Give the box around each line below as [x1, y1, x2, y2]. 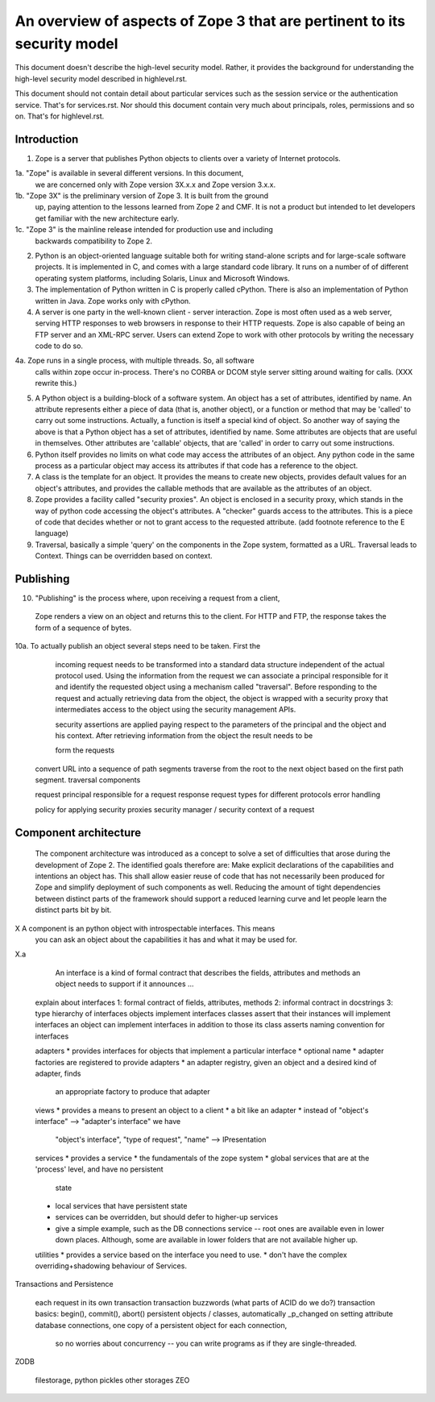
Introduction [14, 132, 79, 146]
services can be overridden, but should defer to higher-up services [55, 1213, 279, 1222]
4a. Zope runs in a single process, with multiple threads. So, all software [14, 355, 255, 366]
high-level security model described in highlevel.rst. [14, 73, 188, 84]
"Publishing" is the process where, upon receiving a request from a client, [35, 593, 280, 603]
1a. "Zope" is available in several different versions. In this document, [14, 168, 244, 178]
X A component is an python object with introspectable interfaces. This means [14, 923, 275, 933]
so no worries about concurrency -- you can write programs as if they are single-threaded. [55, 1338, 358, 1348]
